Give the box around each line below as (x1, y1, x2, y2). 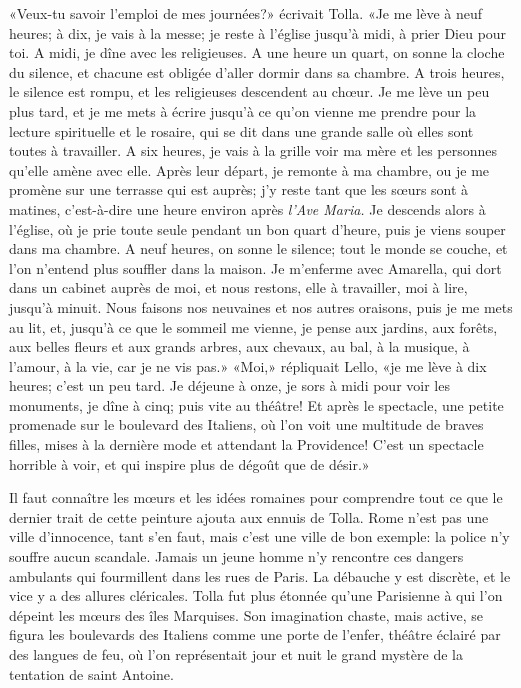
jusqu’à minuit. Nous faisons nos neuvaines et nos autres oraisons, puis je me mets (9, 296, 513, 317)
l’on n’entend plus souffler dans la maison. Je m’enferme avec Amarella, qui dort (9, 257, 502, 278)
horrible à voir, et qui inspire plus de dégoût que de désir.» (9, 453, 370, 474)
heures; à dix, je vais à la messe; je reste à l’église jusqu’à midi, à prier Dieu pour (9, 22, 507, 43)
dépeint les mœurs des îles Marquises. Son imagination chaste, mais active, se (9, 604, 483, 625)
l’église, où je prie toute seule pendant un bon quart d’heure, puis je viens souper (9, 218, 506, 239)
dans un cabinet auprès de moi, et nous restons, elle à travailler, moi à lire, (9, 277, 468, 298)
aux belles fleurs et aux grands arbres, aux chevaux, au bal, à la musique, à (9, 336, 470, 357)
